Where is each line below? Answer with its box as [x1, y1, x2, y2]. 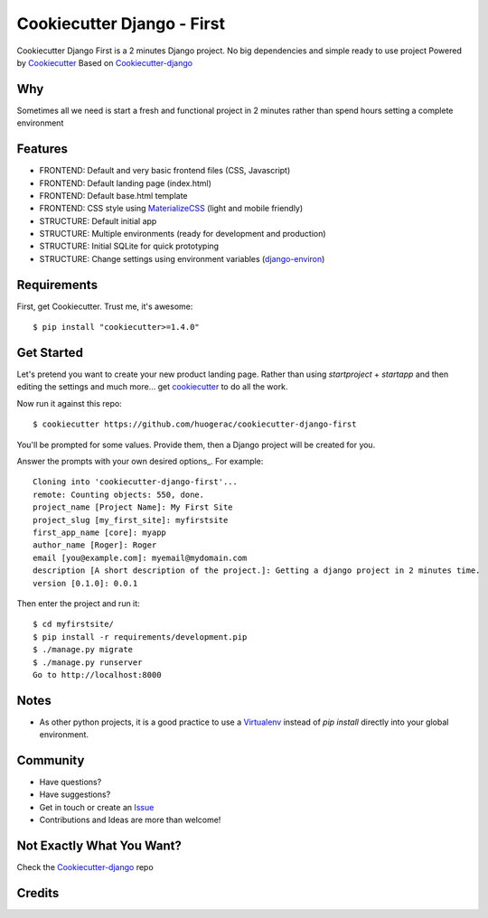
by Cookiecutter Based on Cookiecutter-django [16, 57, 193, 68]
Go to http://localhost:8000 [33, 670, 162, 679]
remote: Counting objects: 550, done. [33, 489, 205, 500]
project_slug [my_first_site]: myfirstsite [33, 515, 229, 525]
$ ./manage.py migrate [33, 644, 134, 655]
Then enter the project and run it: [16, 597, 140, 609]
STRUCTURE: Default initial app [39, 215, 157, 226]
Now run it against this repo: [16, 398, 122, 408]
